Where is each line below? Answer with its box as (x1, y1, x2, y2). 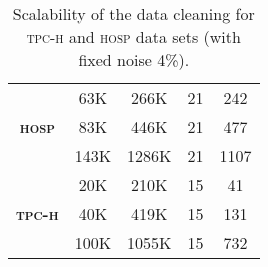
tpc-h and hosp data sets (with (26, 25, 241, 48)
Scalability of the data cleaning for (12, 2, 255, 25)
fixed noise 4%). (78, 48, 190, 71)
